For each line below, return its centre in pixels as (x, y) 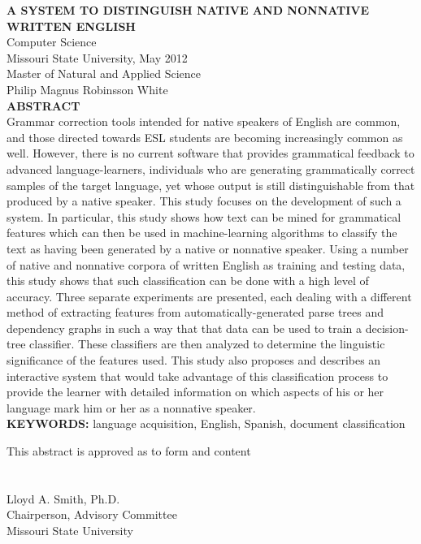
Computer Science (52, 42)
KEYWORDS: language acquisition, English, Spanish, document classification (206, 423)
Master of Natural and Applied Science (104, 73)
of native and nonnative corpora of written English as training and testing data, (206, 264)
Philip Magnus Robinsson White (87, 89)
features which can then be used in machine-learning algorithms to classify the (202, 233)
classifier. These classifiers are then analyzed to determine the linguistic (207, 344)
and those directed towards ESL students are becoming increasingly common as (205, 137)
